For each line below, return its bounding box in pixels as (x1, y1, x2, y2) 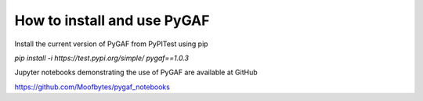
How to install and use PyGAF (14, 12, 210, 29)
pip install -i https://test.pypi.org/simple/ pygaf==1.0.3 (14, 53, 190, 63)
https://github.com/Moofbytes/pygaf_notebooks (14, 82, 170, 92)
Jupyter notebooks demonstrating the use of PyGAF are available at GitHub (14, 67, 258, 78)
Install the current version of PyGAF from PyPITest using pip (14, 39, 208, 49)
